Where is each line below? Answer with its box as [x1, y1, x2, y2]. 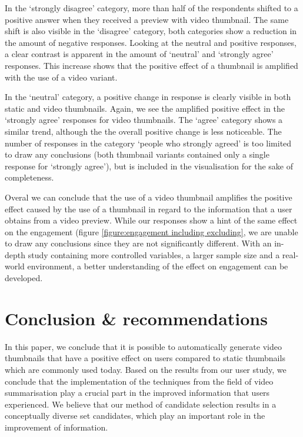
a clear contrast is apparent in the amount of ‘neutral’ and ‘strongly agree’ [5, 48, 274, 60]
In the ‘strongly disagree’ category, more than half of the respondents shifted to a [5, 2, 298, 14]
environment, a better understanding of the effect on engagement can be [27, 260, 288, 272]
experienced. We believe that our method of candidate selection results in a [5, 398, 277, 410]
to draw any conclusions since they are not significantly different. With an [5, 237, 272, 249]
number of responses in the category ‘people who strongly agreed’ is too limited [5, 136, 292, 149]
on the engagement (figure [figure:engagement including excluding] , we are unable [5, 225, 298, 238]
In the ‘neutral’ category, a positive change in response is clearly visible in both [5, 91, 291, 103]
